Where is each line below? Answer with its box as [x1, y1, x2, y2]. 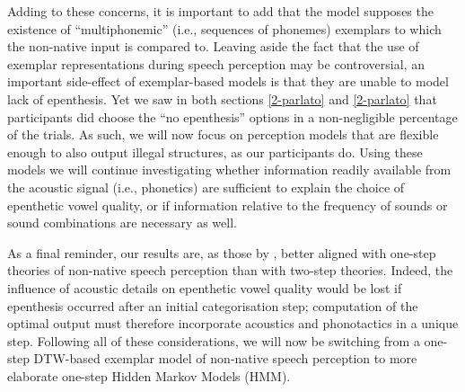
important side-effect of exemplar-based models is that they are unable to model [7, 72, 449, 91]
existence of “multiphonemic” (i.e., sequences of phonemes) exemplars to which [7, 19, 442, 38]
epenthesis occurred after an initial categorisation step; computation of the [7, 296, 418, 315]
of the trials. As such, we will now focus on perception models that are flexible [7, 125, 439, 144]
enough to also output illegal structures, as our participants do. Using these [7, 142, 423, 161]
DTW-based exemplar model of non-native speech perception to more [33, 349, 417, 368]
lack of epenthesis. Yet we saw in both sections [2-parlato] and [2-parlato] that [7, 89, 437, 108]
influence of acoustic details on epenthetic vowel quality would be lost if [7, 278, 402, 297]
